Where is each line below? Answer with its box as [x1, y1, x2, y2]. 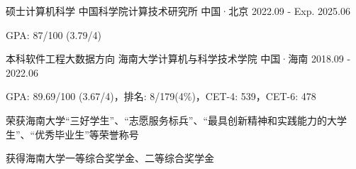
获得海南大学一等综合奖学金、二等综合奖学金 [6, 151, 214, 165]
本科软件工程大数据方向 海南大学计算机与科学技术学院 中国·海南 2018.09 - [6, 51, 351, 66]
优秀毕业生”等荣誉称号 [35, 126, 139, 141]
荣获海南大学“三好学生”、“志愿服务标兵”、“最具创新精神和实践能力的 [6, 112, 328, 127]
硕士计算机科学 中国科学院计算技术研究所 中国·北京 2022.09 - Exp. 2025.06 [6, 4, 350, 18]
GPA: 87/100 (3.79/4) [6, 27, 101, 42]
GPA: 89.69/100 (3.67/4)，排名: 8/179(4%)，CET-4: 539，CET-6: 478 [6, 89, 316, 104]
